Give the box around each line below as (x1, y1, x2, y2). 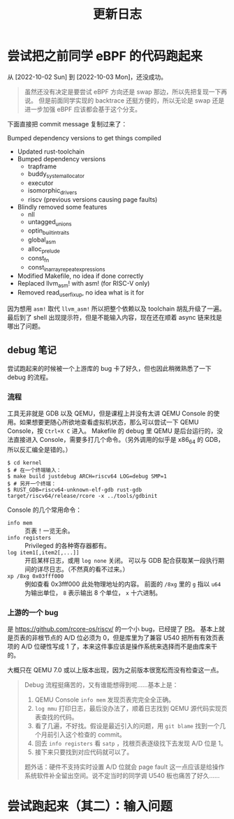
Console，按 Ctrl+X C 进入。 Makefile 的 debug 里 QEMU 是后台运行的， (7, 427, 217, 435)
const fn (27, 253, 50, 264)
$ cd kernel (7, 459, 42, 466)
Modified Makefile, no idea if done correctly (17, 272, 144, 280)
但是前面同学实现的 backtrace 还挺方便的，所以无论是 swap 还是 (38, 96, 225, 105)
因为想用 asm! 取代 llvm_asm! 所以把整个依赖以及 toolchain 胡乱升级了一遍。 (7, 304, 226, 313)
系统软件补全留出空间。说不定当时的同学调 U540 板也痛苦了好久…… (24, 772, 220, 780)
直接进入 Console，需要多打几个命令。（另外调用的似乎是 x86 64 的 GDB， (13, 436, 225, 445)
